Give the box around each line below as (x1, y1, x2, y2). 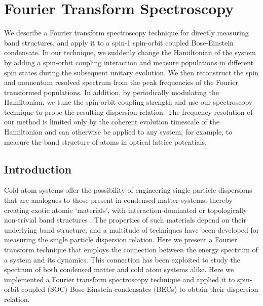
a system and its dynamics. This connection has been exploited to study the (4, 254, 241, 265)
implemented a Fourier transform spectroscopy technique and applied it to (4, 274, 235, 284)
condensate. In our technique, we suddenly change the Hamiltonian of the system (4, 47, 256, 58)
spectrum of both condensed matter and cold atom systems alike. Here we (4, 264, 234, 275)
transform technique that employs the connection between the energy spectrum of (4, 244, 258, 255)
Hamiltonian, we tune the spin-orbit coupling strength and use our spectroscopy (4, 97, 253, 107)
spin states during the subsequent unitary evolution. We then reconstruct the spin (4, 67, 259, 77)
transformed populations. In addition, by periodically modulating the (4, 86, 219, 97)
